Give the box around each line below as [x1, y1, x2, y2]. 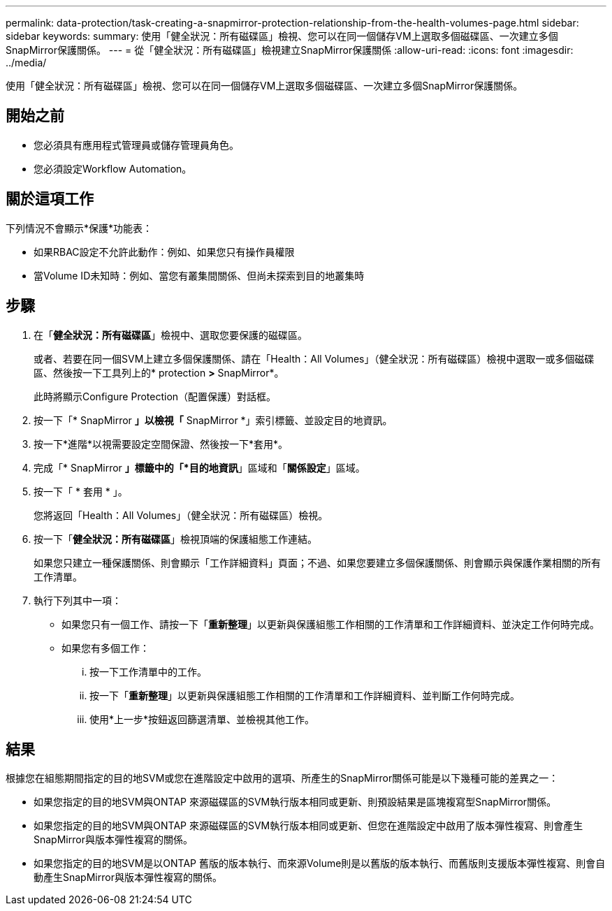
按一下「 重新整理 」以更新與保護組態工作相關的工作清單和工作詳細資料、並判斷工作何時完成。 [89, 689, 520, 701]
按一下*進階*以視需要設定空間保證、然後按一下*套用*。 [34, 437, 289, 450]
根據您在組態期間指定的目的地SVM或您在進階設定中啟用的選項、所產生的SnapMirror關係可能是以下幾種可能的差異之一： [6, 772, 559, 785]
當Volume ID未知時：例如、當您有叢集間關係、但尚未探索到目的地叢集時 [34, 269, 365, 282]
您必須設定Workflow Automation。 [34, 162, 192, 175]
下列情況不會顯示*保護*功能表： [6, 221, 153, 234]
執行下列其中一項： [34, 594, 122, 606]
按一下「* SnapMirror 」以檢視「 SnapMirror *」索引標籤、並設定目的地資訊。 [34, 414, 393, 426]
